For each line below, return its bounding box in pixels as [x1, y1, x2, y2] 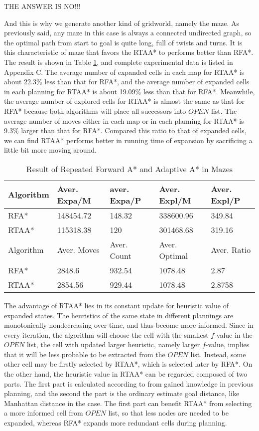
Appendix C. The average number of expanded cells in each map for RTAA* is [4, 66, 245, 77]
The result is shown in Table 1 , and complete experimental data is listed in [4, 56, 233, 67]
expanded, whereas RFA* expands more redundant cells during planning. [4, 418, 227, 428]
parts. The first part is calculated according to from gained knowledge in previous [4, 378, 254, 389]
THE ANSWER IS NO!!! [4, 1, 81, 11]
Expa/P [110, 194, 141, 206]
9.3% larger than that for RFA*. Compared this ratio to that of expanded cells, [4, 125, 247, 136]
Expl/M [159, 194, 191, 206]
